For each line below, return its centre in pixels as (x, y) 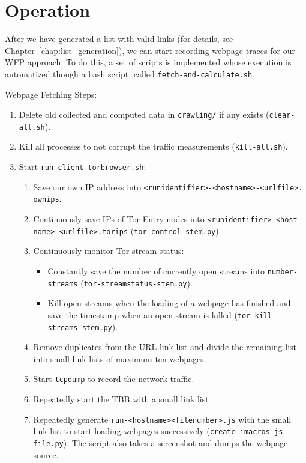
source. (46, 454)
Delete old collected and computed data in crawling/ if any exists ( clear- (157, 114)
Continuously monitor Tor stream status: (109, 251)
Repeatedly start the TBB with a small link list (121, 399)
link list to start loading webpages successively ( (121, 431)
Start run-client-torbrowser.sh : (82, 167)
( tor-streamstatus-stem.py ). (136, 283)
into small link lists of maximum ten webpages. (120, 358)
